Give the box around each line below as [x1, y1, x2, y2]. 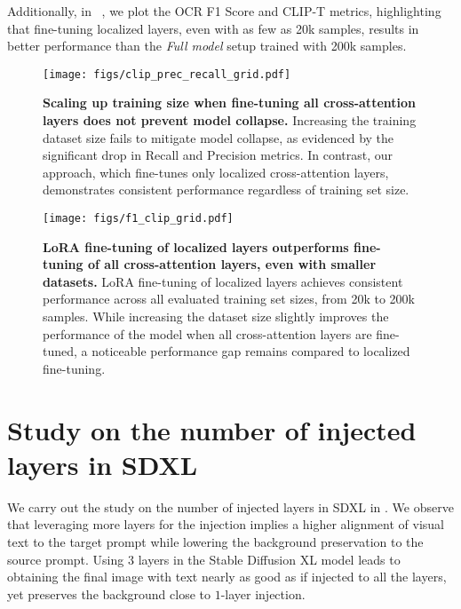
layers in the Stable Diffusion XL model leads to [138, 550, 401, 568]
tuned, [43, 342, 77, 360]
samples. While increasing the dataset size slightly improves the [43, 307, 389, 326]
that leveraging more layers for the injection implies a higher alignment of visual [7, 515, 444, 534]
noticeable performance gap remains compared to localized [91, 342, 410, 360]
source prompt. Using [7, 550, 124, 568]
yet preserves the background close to [7, 584, 211, 603]
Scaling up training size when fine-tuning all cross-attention [43, 93, 416, 112]
